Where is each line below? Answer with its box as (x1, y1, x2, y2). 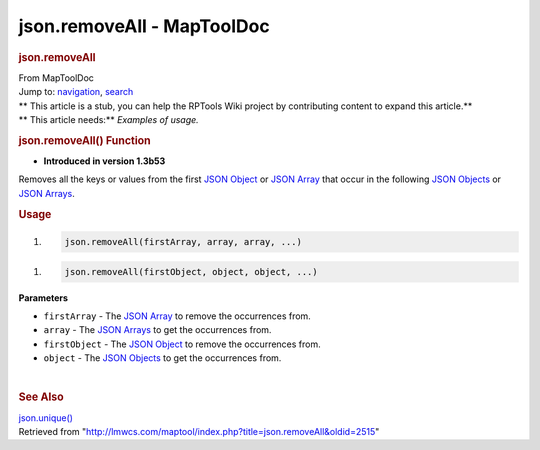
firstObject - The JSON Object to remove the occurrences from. (43, 338, 322, 350)
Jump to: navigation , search (18, 86, 134, 98)
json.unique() (18, 411, 74, 424)
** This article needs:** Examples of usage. (18, 113, 199, 125)
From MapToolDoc (18, 71, 95, 84)
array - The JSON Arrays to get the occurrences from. (43, 324, 272, 336)
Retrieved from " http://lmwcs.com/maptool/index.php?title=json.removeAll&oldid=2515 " (18, 426, 380, 438)
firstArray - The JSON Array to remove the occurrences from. (43, 310, 312, 322)
